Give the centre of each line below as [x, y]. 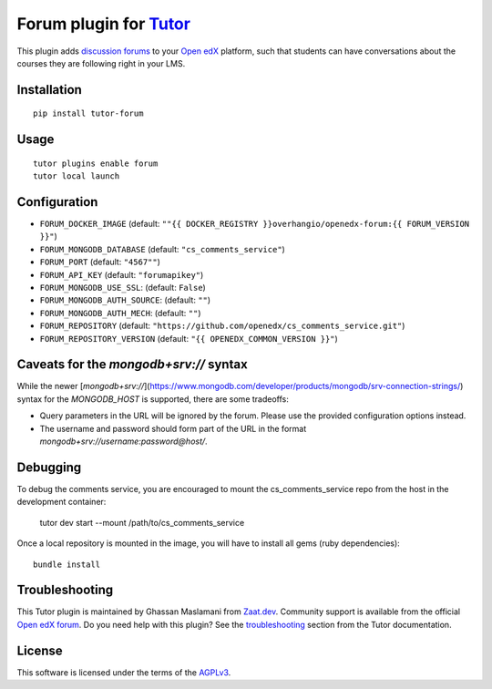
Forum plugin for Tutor [104, 24]
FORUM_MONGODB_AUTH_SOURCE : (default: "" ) [125, 300]
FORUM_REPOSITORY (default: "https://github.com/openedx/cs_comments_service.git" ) [222, 326]
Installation [49, 90]
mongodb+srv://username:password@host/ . [124, 441]
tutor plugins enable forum [96, 163]
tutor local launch [77, 176]
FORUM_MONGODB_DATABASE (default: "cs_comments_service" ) [163, 249]
